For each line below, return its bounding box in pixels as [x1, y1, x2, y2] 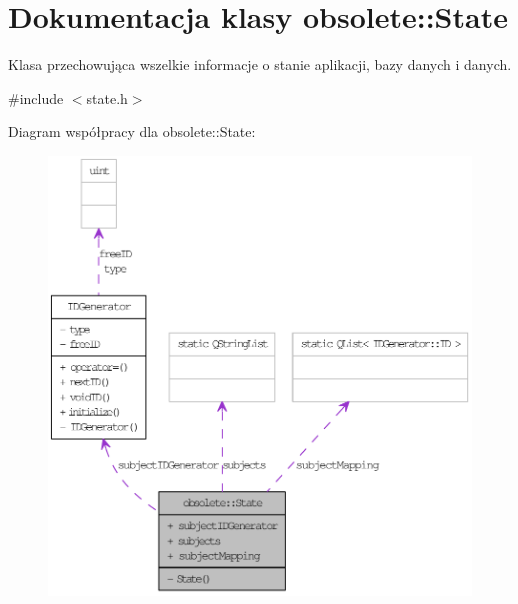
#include [8, 87, 64, 108]
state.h [86, 87, 128, 108]
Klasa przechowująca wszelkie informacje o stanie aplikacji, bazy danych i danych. [8, 54, 512, 75]
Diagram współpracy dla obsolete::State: [8, 121, 256, 142]
